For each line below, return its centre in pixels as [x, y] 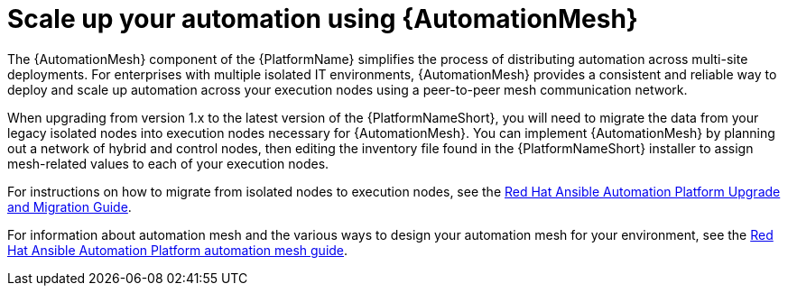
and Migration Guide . [70, 206]
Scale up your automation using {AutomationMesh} [323, 19]
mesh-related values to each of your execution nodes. [168, 163]
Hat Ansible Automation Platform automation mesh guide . [178, 250]
